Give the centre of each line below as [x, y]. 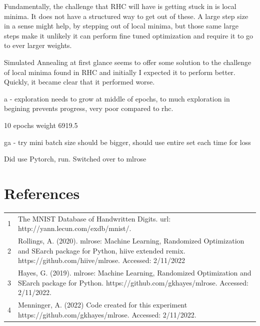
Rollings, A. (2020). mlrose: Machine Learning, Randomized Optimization [131, 241]
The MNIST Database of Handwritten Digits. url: [94, 218]
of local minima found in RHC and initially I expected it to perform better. [120, 72]
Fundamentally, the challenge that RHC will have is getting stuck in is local [120, 6]
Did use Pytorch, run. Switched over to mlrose [75, 159]
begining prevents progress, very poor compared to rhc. [89, 108]
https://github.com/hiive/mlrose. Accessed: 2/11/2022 [101, 260]
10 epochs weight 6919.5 [41, 125]
